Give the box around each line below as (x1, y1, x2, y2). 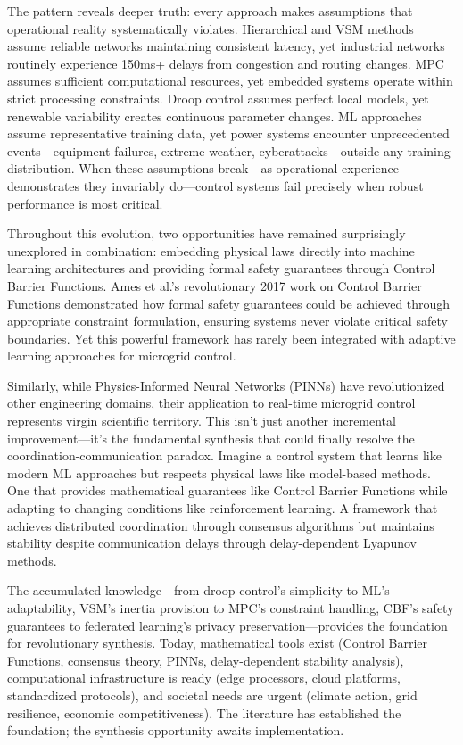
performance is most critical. (7, 194, 163, 212)
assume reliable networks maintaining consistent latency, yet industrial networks (7, 37, 445, 55)
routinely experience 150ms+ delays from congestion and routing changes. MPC (7, 54, 444, 72)
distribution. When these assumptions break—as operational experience (7, 159, 399, 178)
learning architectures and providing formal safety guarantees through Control (7, 259, 435, 277)
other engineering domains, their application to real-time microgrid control (7, 393, 416, 412)
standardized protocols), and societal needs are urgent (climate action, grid (7, 685, 418, 704)
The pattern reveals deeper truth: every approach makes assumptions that (7, 2, 413, 20)
